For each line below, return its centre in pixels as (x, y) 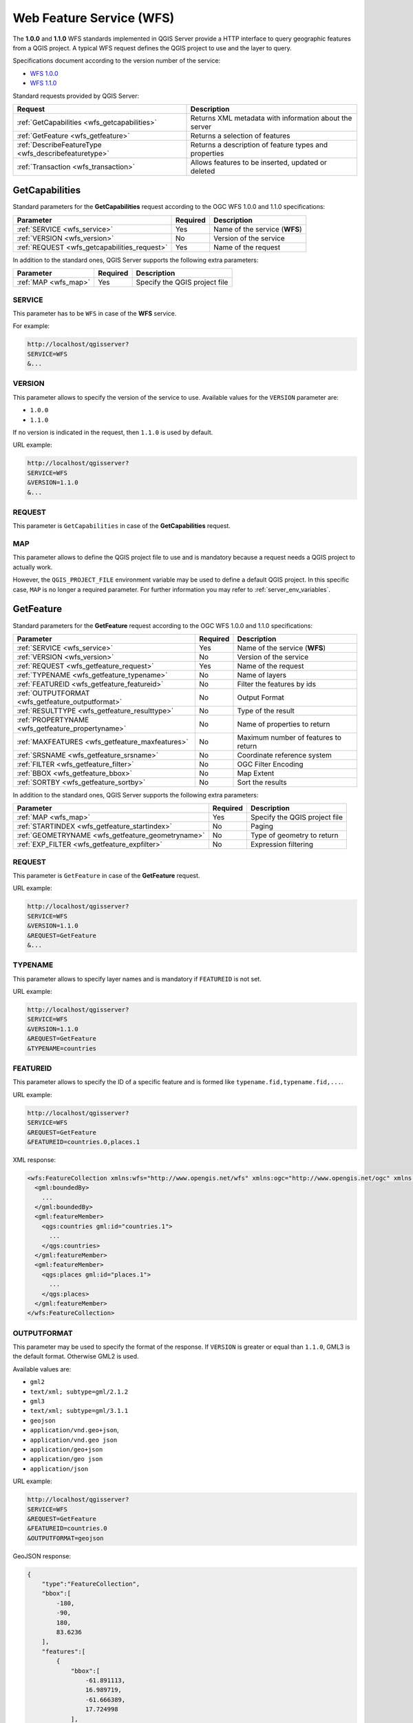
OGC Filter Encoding (270, 764)
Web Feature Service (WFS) (94, 18)
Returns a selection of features (240, 136)
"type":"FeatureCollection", (91, 1584)
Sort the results (262, 782)
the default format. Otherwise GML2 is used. (76, 1356)
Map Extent (256, 773)
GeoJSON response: (42, 1556)
